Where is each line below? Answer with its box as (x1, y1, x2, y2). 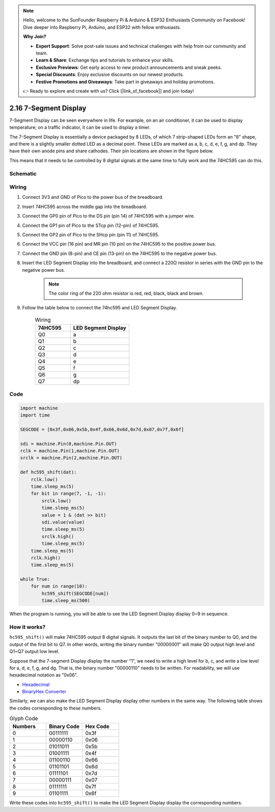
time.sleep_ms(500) (41, 598, 90, 604)
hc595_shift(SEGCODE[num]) (41, 590, 109, 596)
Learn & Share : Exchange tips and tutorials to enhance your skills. (36, 57, 174, 63)
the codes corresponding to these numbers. (9, 705, 102, 711)
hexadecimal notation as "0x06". (9, 672, 78, 678)
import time (20, 412, 50, 418)
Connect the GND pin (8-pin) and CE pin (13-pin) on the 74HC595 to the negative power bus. (22, 250, 217, 256)
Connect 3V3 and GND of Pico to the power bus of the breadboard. (22, 194, 164, 200)
